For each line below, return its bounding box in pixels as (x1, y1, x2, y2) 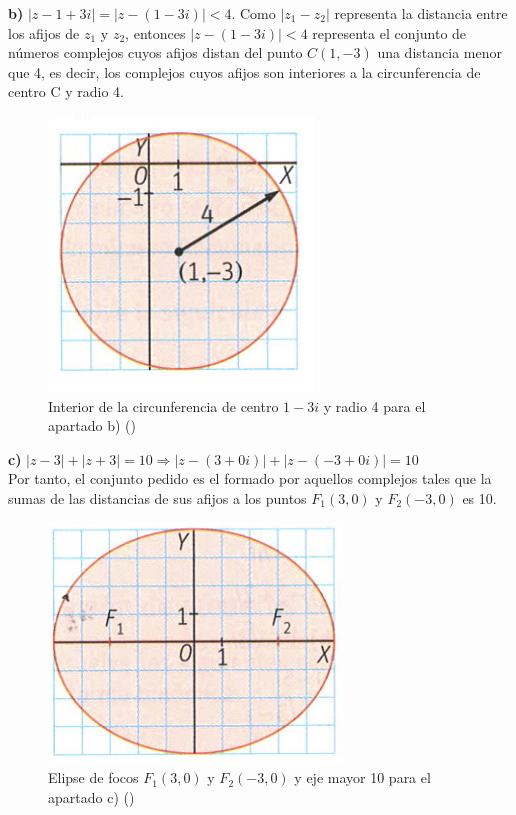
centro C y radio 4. (8, 81, 124, 102)
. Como (231, 3, 276, 23)
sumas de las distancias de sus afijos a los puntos (8, 487, 307, 508)
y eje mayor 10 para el (294, 767, 431, 788)
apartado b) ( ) (48, 415, 136, 436)
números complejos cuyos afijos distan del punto (8, 42, 303, 63)
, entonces (125, 22, 186, 43)
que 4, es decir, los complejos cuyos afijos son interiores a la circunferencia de (8, 61, 481, 82)
